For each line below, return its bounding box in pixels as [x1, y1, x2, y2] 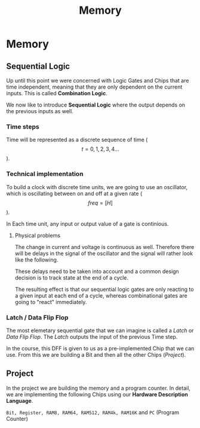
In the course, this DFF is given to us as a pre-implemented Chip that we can [6, 345, 195, 352]
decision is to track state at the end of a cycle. [14, 274, 129, 281]
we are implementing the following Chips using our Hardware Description [6, 390, 188, 398]
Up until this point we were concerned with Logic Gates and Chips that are [6, 77, 189, 84]
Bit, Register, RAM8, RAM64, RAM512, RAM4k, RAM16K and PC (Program [6, 408, 180, 416]
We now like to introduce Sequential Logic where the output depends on [6, 101, 186, 108]
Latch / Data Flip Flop [6, 313, 69, 321]
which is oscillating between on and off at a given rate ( [6, 190, 143, 197]
